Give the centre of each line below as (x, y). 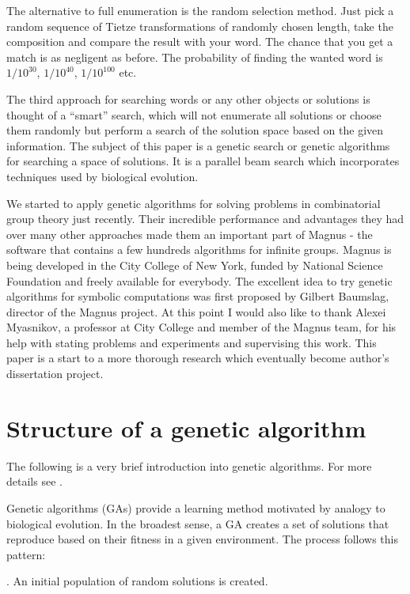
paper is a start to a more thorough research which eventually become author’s (198, 358)
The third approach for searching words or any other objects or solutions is (188, 98)
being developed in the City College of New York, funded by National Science (195, 265)
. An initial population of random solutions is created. (137, 581)
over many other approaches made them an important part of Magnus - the (190, 234)
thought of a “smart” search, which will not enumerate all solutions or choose (194, 114)
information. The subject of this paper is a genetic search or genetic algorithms (198, 145)
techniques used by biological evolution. (102, 176)
